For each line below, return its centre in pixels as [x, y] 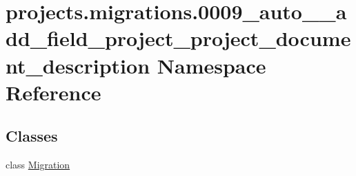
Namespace [211, 65]
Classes [32, 136]
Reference [53, 92]
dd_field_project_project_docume [178, 38]
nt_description [78, 65]
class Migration [38, 165]
